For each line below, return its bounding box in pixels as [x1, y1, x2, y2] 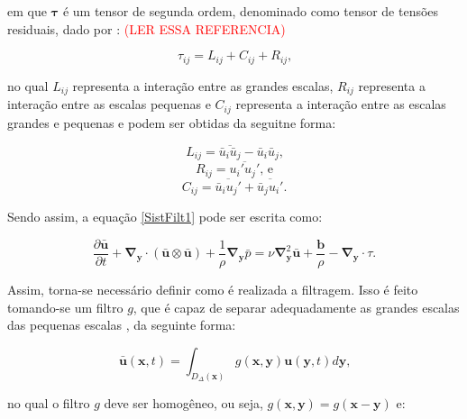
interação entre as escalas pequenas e [7, 95, 211, 114]
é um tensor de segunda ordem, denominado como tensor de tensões [62, 2, 439, 20]
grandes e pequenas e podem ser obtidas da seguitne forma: [7, 113, 336, 132]
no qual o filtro [7, 393, 90, 412]
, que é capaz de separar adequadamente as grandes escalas [133, 297, 460, 316]
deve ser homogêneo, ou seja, [104, 393, 263, 412]
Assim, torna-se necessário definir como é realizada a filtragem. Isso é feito [7, 280, 418, 299]
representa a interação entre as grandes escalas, [72, 76, 334, 95]
